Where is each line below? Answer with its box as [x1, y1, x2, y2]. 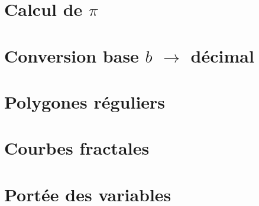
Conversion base [4, 43, 139, 67]
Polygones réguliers [4, 89, 166, 113]
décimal [190, 43, 254, 67]
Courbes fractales [4, 136, 150, 160]
